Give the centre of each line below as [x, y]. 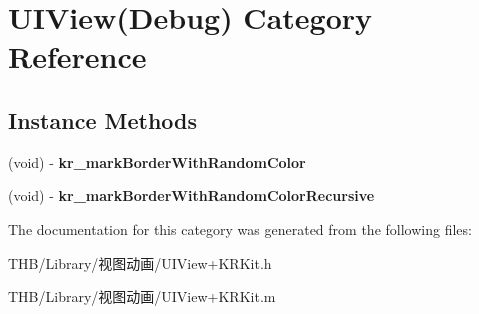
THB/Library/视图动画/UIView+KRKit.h [140, 262]
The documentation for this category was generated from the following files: [240, 228]
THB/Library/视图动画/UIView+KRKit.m [142, 296]
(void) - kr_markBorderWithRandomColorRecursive [191, 195]
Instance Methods [102, 119]
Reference [77, 56]
